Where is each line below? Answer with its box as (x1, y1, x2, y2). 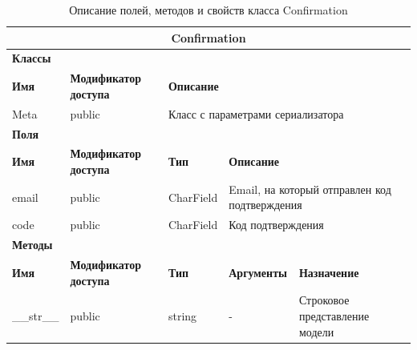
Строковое (298, 292, 350, 308)
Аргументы (229, 264, 287, 280)
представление (298, 308, 370, 324)
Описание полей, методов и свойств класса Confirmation (69, 2, 348, 18)
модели (298, 323, 334, 340)
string (168, 308, 197, 324)
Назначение (298, 264, 359, 280)
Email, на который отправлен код (229, 180, 391, 197)
